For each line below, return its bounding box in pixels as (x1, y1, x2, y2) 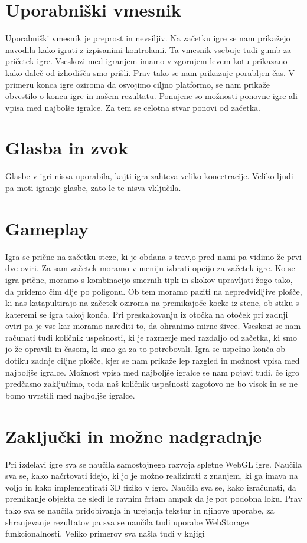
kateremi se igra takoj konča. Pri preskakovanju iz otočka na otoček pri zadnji (5, 308, 288, 320)
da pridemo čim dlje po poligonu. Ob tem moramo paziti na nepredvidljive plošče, (5, 285, 302, 297)
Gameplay (5, 216, 89, 240)
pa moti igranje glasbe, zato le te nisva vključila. (5, 182, 181, 193)
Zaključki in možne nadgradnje (5, 423, 262, 447)
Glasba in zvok (5, 136, 128, 160)
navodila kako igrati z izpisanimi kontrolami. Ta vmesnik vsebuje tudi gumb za (5, 43, 292, 55)
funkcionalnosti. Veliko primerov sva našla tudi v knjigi (5, 527, 205, 539)
